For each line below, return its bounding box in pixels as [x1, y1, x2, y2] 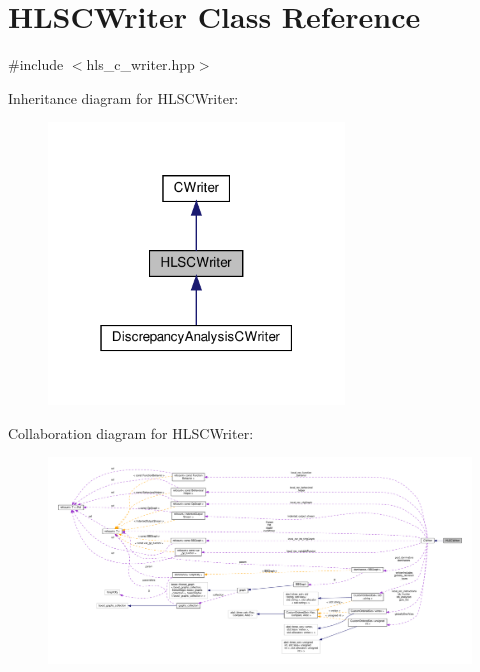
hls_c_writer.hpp [86, 54, 195, 75]
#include [8, 54, 64, 75]
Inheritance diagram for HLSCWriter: [8, 87, 239, 108]
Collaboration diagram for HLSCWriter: [8, 422, 254, 443]
